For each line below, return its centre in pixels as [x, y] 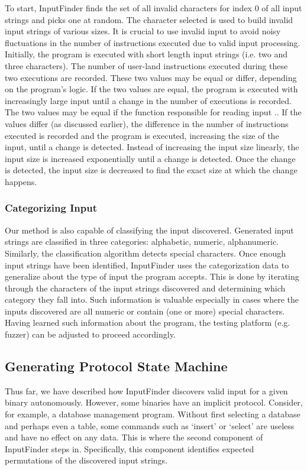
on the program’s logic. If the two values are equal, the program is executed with [151, 89]
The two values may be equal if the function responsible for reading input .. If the [153, 112]
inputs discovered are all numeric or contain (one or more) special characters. [145, 311]
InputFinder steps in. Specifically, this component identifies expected [130, 448]
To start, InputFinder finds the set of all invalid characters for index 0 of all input [153, 8]
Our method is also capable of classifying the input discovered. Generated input [149, 230]
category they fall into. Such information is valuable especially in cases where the [152, 299]
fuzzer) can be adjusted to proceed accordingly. [90, 334]
